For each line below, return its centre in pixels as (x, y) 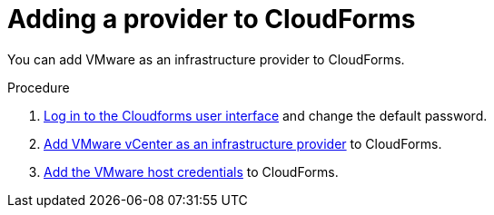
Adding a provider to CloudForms (212, 19)
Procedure (39, 87)
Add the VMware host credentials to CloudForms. (191, 171)
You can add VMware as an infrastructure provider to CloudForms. (206, 59)
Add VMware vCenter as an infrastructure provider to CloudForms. (243, 143)
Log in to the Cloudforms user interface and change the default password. (266, 115)
